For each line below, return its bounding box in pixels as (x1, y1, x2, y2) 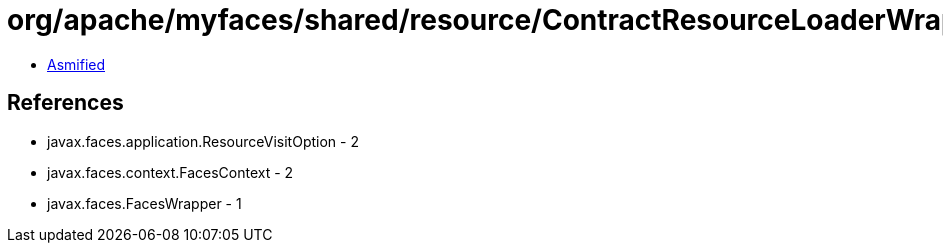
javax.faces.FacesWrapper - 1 (47, 194, 242, 212)
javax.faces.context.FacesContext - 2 (47, 163, 294, 181)
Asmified (47, 55, 106, 73)
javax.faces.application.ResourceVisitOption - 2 (47, 132, 359, 150)
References (7, 90, 124, 116)
